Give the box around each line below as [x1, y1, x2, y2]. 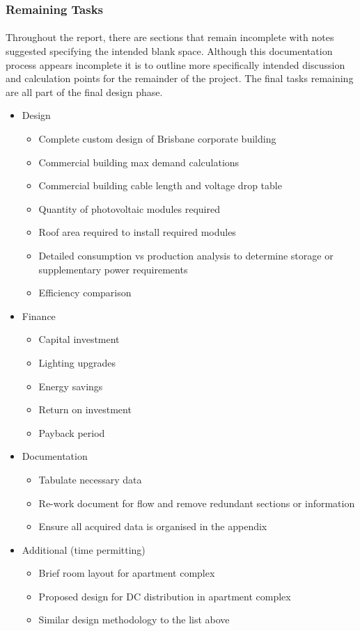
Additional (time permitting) [22, 542, 146, 557]
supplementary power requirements [38, 262, 188, 276]
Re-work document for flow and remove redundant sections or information [38, 495, 355, 510]
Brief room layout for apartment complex [38, 566, 215, 580]
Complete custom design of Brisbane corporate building [38, 131, 276, 145]
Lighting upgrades [38, 355, 116, 369]
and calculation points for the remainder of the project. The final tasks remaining [6, 71, 354, 86]
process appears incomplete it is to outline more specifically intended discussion [6, 57, 345, 72]
